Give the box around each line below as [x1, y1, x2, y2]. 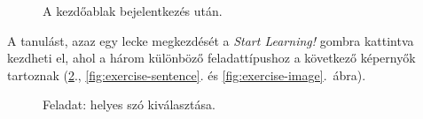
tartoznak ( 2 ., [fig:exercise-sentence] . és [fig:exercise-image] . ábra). [7, 65, 366, 84]
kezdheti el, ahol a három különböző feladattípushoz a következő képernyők [7, 48, 416, 67]
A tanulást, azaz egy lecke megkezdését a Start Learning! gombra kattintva [7, 31, 414, 49]
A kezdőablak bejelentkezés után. [43, 2, 223, 19]
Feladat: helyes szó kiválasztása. [43, 95, 215, 114]
